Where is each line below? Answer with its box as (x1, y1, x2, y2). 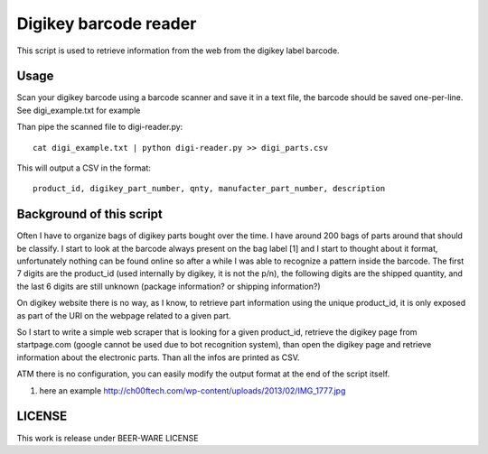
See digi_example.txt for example (16, 105, 141, 116)
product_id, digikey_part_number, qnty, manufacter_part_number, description (33, 183, 386, 194)
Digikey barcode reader (16, 14, 197, 33)
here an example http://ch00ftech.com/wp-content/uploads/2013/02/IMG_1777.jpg (39, 385, 346, 396)
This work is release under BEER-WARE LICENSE (16, 432, 199, 443)
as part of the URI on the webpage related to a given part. (16, 310, 231, 320)
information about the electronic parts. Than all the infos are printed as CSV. (16, 352, 300, 363)
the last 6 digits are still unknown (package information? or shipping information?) (16, 281, 321, 292)
